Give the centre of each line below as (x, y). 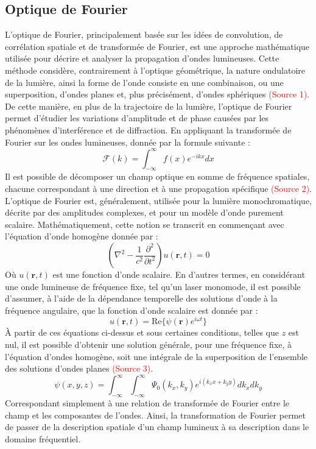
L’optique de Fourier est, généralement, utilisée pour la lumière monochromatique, (159, 200)
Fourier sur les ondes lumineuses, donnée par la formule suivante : (128, 142)
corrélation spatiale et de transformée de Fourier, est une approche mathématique (157, 46)
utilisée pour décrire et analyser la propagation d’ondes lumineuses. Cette (142, 58)
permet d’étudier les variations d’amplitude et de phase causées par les (137, 118)
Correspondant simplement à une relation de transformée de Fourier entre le (147, 403)
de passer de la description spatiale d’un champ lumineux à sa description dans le (157, 427)
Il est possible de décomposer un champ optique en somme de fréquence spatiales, (157, 176)
